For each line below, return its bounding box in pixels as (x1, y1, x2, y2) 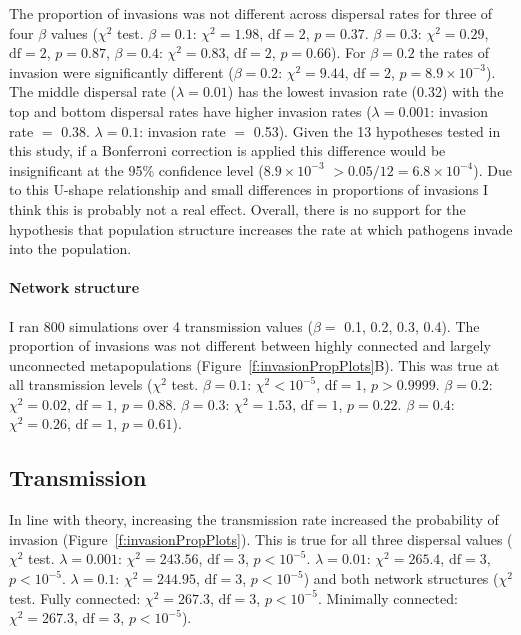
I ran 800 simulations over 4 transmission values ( (9, 315, 313, 336)
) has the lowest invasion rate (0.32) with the (227, 81, 504, 102)
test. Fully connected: (9, 587, 141, 608)
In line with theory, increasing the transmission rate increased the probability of (9, 509, 499, 530)
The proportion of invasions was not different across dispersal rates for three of (9, 3, 493, 23)
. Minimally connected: (317, 587, 458, 608)
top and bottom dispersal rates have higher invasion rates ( (9, 100, 372, 121)
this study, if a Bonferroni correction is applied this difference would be (9, 140, 446, 161)
